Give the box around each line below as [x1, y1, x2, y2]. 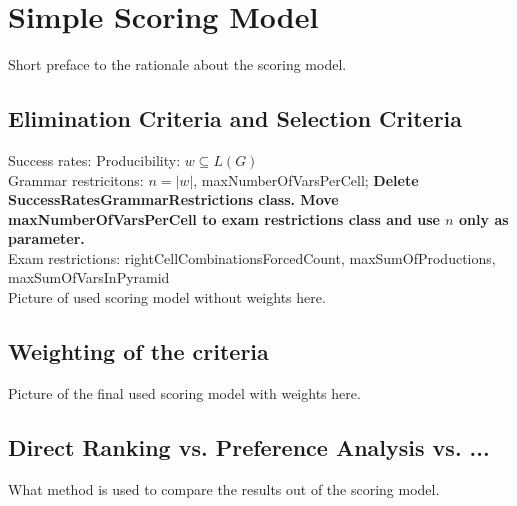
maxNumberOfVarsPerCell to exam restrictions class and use [8, 208, 440, 229]
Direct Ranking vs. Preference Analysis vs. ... [8, 431, 490, 462]
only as [459, 208, 509, 229]
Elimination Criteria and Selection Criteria [8, 103, 463, 134]
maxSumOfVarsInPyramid [8, 267, 170, 288]
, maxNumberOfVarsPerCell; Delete [193, 169, 419, 190]
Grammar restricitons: [8, 169, 144, 190]
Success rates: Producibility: [8, 149, 181, 170]
